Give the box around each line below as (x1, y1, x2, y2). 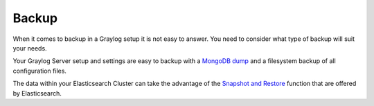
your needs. (12, 44, 48, 52)
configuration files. (12, 67, 67, 75)
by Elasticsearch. (12, 89, 62, 97)
